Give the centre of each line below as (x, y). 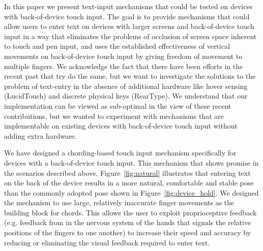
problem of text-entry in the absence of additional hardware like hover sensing (126, 86)
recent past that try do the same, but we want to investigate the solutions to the (130, 76)
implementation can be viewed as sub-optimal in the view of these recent (118, 105)
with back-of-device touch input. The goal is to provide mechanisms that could (127, 16)
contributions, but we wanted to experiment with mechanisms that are (114, 116)
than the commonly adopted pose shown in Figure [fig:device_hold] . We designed (131, 192)
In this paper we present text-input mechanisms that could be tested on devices (128, 6)
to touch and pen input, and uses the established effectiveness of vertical (117, 46)
